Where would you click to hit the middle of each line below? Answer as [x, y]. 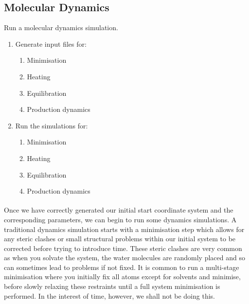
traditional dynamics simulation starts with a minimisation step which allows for [124, 229]
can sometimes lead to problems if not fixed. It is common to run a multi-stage [122, 267]
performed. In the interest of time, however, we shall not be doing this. [109, 295]
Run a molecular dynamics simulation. [61, 27]
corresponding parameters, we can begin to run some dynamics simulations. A [120, 219]
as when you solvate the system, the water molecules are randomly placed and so [124, 258]
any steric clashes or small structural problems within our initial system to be [120, 239]
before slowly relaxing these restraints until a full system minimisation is [112, 286]
